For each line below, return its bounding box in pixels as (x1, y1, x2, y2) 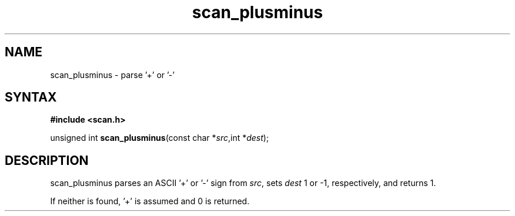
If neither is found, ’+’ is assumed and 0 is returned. (50, 196, 250, 207)
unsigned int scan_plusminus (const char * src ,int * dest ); (50, 133, 269, 143)
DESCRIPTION (5, 153, 89, 168)
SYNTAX (5, 90, 57, 105)
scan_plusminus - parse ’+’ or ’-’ (50, 69, 175, 80)
